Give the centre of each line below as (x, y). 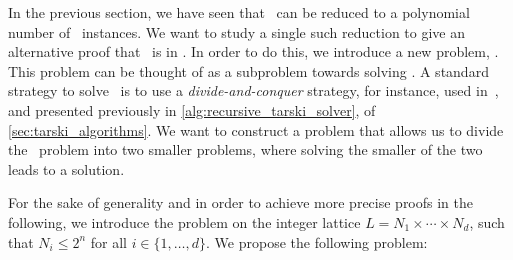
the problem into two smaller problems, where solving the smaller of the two (245, 149)
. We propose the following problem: (317, 241)
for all (108, 241)
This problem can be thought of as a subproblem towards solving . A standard (248, 70)
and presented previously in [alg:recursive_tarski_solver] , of (192, 109)
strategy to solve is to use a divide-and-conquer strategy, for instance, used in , (253, 90)
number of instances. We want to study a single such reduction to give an (237, 31)
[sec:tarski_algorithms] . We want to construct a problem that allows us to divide (256, 129)
